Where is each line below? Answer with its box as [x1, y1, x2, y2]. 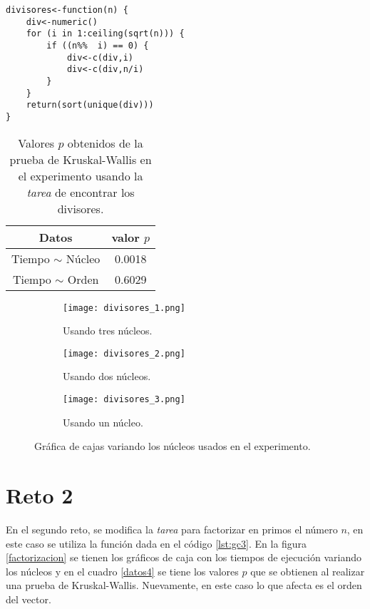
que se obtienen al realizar [250, 563, 365, 578]
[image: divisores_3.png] [63, 394, 185, 405]
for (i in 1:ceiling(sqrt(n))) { [26, 29, 185, 39]
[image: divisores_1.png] [63, 302, 185, 313]
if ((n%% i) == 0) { [46, 40, 149, 51]
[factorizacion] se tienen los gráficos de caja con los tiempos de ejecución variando [6, 550, 362, 565]
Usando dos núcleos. [63, 369, 151, 384]
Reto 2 [6, 481, 73, 510]
